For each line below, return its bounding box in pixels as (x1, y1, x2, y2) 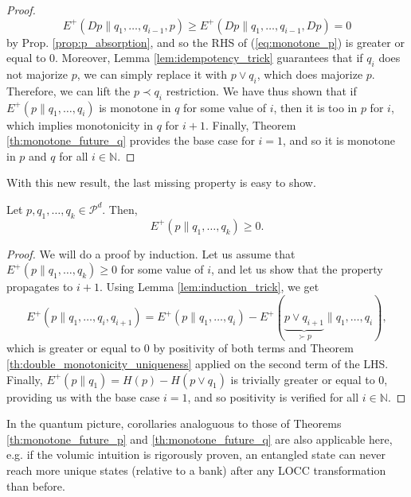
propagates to (6, 278, 73, 295)
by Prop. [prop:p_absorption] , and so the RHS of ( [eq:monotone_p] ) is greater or (6, 33, 405, 50)
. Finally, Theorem (205, 116, 296, 133)
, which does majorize (256, 65, 363, 82)
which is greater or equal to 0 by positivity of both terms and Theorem (6, 340, 354, 356)
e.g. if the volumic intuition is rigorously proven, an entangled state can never (6, 446, 386, 463)
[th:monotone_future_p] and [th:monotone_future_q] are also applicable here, (6, 430, 393, 447)
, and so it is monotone (283, 132, 395, 149)
